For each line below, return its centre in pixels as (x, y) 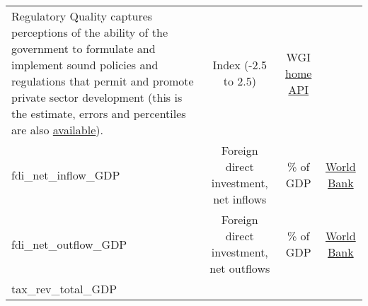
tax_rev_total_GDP (64, 289)
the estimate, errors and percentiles (99, 113)
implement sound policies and (85, 65)
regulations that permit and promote (103, 81)
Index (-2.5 (240, 65)
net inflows (240, 199)
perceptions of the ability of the (90, 32)
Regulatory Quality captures (82, 16)
